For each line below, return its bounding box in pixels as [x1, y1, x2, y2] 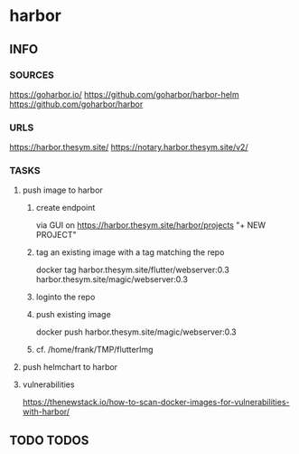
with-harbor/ [22, 406, 70, 417]
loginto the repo [35, 291, 96, 303]
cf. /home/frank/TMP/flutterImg [35, 345, 154, 355]
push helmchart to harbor [22, 362, 118, 373]
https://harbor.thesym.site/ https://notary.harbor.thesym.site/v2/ [9, 142, 248, 153]
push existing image [35, 309, 111, 320]
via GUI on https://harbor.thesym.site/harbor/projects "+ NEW [35, 220, 266, 231]
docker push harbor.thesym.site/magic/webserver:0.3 [35, 326, 237, 337]
